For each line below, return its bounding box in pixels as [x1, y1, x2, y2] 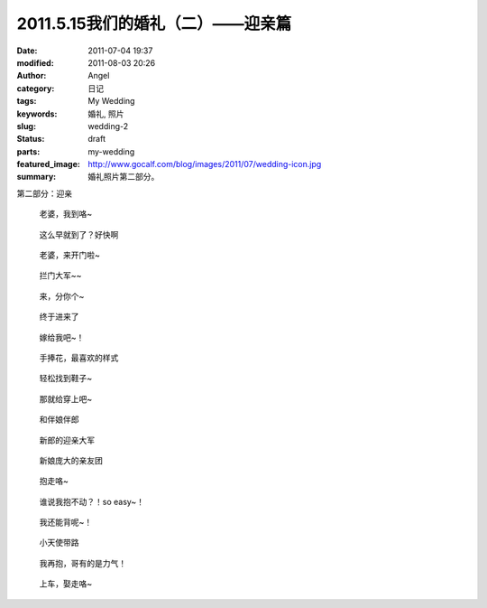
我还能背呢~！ [39, 517, 93, 528]
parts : [16, 145, 41, 157]
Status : [16, 134, 45, 145]
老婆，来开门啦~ [39, 249, 101, 261]
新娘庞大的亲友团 [39, 454, 103, 465]
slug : [16, 120, 36, 131]
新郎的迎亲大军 [39, 435, 95, 445]
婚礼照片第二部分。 [87, 172, 160, 182]
